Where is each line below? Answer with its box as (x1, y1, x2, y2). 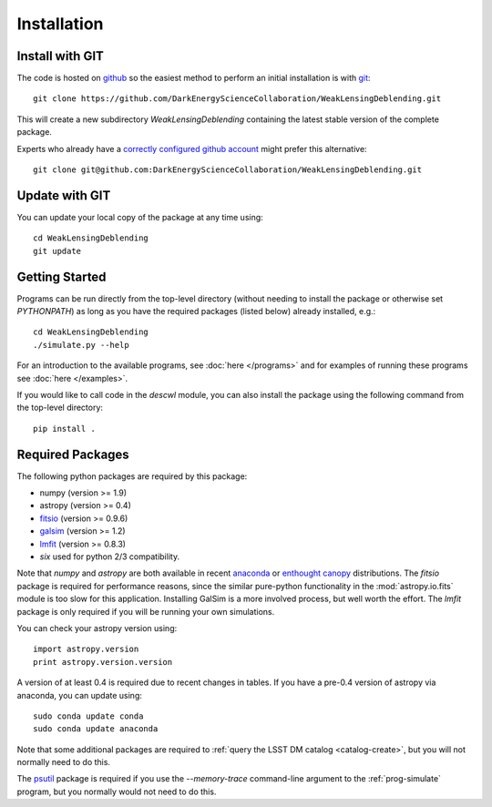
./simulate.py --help (33, 340, 129, 350)
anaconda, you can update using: (16, 690, 143, 700)
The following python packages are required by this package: (16, 470, 248, 482)
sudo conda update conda (33, 710, 144, 721)
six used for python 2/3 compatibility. (39, 551, 180, 562)
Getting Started (16, 269, 107, 284)
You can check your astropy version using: (16, 622, 178, 633)
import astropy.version (33, 644, 139, 655)
